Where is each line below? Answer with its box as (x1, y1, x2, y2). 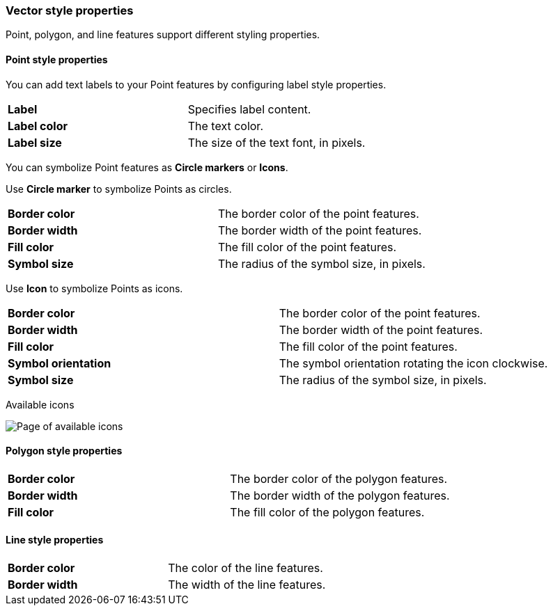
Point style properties (6, 53, 108, 65)
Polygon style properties (6, 445, 123, 457)
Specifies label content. (187, 102, 311, 116)
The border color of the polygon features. (230, 471, 448, 486)
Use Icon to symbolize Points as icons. (6, 282, 183, 294)
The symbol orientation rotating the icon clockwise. (279, 356, 548, 370)
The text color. (187, 118, 263, 133)
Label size (8, 135, 62, 150)
